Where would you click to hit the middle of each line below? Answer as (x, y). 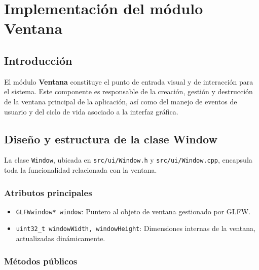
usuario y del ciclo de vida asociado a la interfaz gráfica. (91, 111)
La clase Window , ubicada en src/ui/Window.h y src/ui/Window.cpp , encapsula (128, 160)
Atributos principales (48, 192)
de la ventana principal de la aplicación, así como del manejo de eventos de (121, 101)
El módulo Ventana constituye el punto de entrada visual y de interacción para (129, 81)
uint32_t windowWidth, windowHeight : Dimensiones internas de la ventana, (136, 228)
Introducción (38, 60)
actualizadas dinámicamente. (61, 238)
